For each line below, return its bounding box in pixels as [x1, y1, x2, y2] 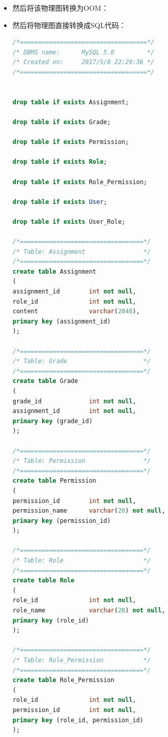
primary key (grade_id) [12, 417, 93, 425]
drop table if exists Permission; [12, 138, 129, 146]
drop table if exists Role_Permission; [12, 178, 147, 186]
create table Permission [12, 477, 96, 485]
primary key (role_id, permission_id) [12, 716, 144, 724]
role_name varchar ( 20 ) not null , [12, 607, 165, 614]
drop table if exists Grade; [12, 118, 111, 126]
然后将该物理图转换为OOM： [12, 3, 109, 13]
